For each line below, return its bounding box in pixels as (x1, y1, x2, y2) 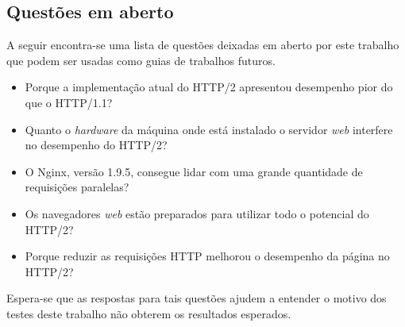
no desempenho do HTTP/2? (25, 137, 168, 153)
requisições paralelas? (25, 179, 129, 195)
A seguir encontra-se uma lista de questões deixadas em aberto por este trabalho (6, 37, 399, 53)
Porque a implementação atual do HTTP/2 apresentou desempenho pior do (25, 79, 393, 95)
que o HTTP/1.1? (25, 94, 113, 110)
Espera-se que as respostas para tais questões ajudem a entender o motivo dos (6, 290, 387, 306)
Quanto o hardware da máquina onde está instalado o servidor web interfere (25, 121, 393, 137)
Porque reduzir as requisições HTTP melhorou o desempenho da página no (25, 248, 390, 264)
